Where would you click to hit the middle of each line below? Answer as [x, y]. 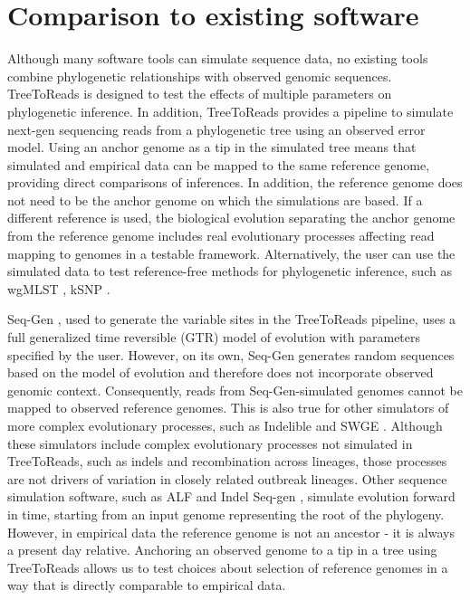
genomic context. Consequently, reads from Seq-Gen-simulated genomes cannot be [235, 390]
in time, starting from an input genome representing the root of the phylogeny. [226, 514]
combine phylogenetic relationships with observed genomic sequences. [200, 76]
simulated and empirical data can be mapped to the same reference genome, [219, 164]
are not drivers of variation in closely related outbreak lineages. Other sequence [227, 478]
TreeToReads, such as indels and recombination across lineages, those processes [227, 461]
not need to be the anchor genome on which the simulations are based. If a [215, 200]
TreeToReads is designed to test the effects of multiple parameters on [200, 94]
